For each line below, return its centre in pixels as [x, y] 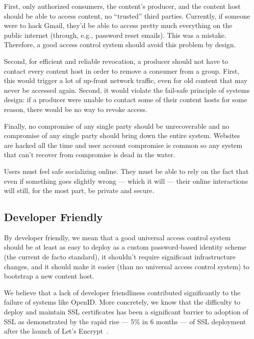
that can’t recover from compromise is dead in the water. [90, 155]
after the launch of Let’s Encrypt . [56, 331]
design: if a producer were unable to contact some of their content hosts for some [126, 99]
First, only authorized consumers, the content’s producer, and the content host [122, 6]
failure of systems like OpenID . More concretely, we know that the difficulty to [122, 302]
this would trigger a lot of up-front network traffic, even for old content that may [126, 80]
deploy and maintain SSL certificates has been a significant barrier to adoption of [126, 312]
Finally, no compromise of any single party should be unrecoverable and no [117, 126]
